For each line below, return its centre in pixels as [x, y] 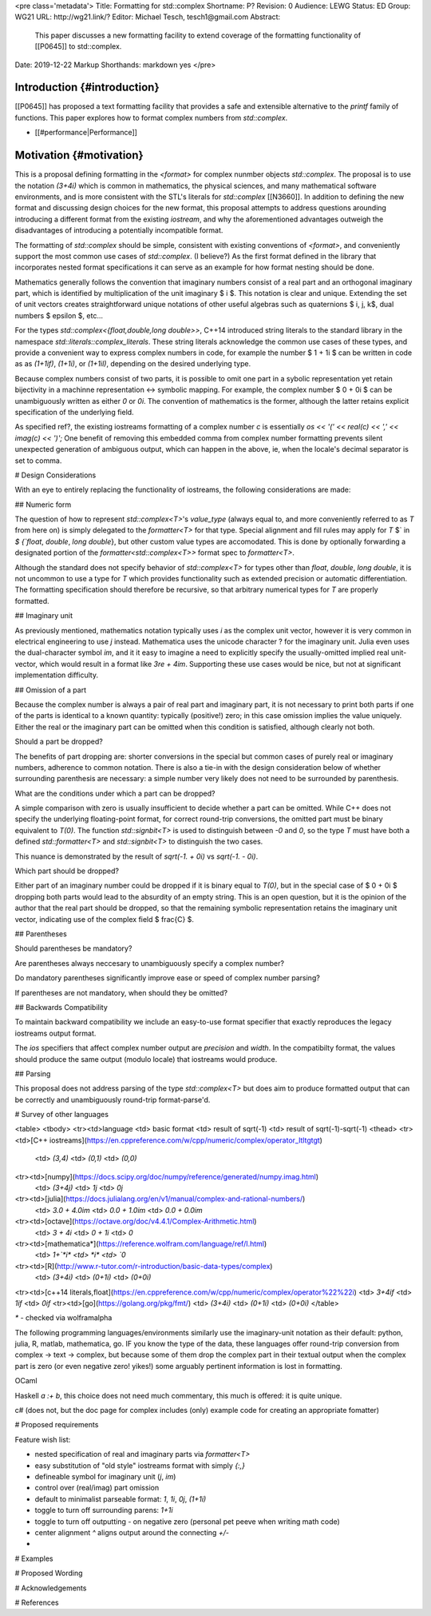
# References [37, 1602]
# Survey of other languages [62, 1115]
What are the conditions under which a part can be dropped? [115, 793]
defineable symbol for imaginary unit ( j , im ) [105, 1476]
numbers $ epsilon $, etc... [59, 315]
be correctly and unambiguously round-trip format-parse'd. [113, 1099]
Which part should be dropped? [67, 871]
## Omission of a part [51, 690]
